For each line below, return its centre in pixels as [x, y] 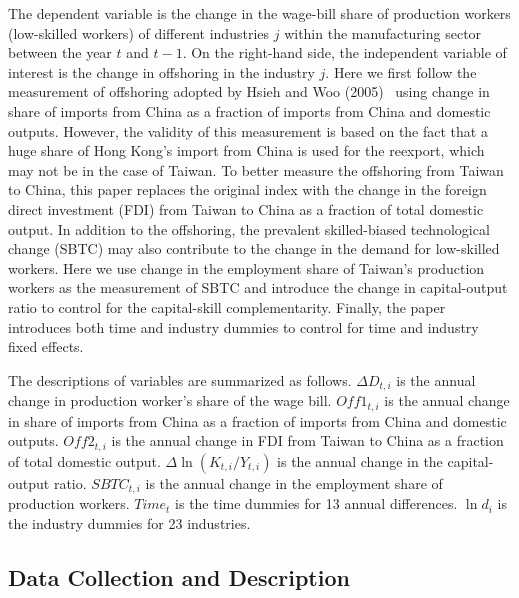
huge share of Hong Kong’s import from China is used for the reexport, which [246, 150]
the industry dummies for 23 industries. [129, 522]
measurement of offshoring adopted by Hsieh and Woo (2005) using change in [249, 91]
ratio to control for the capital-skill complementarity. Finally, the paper [227, 306]
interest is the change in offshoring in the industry [161, 71]
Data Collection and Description [179, 576]
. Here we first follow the [401, 71]
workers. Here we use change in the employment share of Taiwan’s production [246, 267]
